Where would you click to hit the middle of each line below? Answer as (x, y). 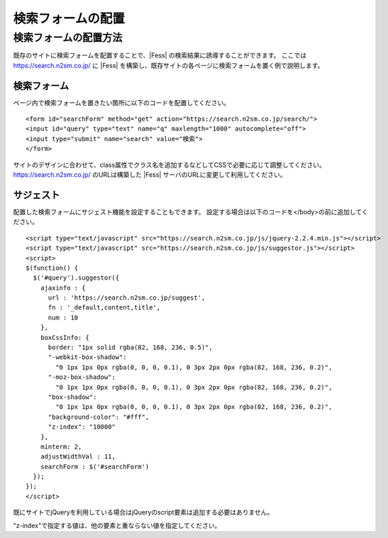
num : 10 (63, 317)
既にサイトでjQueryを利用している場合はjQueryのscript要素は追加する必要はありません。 (143, 512)
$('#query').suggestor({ (76, 278)
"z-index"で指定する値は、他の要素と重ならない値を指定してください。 (117, 525)
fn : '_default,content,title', (104, 308)
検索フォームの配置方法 (68, 38)
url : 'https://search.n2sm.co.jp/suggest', (127, 298)
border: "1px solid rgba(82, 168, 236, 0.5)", (130, 347)
